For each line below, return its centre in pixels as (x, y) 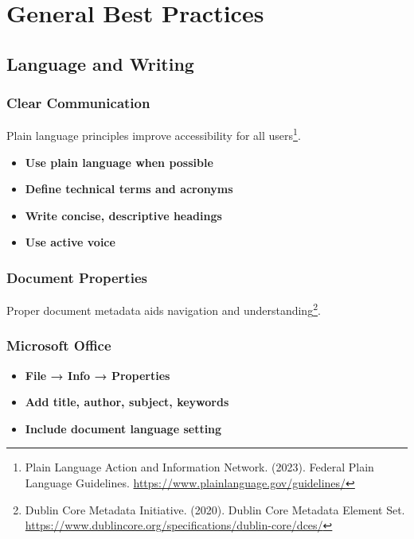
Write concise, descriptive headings (123, 215)
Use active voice (70, 242)
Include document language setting (123, 428)
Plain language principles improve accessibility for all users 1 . (154, 134)
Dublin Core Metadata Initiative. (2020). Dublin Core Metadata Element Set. (215, 509)
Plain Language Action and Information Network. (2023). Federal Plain (199, 467)
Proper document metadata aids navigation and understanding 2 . (164, 309)
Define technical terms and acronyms (129, 189)
